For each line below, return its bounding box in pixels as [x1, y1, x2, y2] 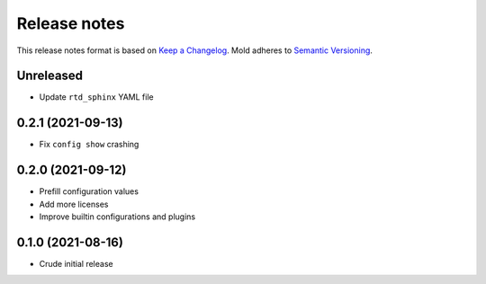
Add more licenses [39, 199, 109, 209]
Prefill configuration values [39, 186, 139, 197]
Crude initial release [39, 258, 113, 269]
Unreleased [16, 68, 84, 84]
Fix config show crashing [39, 139, 139, 150]
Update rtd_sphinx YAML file [39, 92, 154, 102]
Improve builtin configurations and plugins [39, 211, 196, 222]
